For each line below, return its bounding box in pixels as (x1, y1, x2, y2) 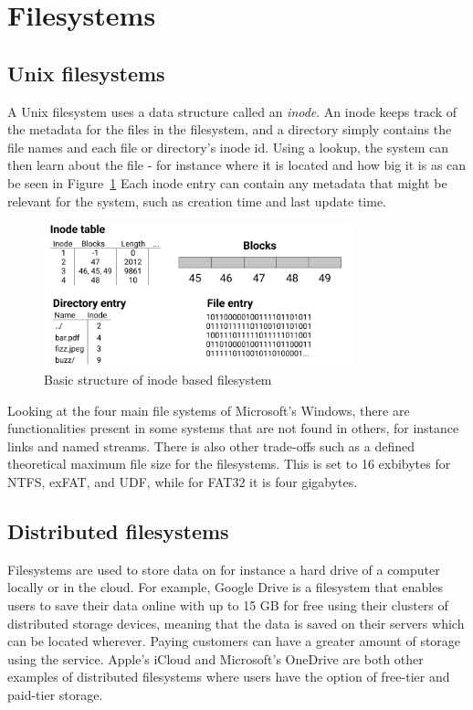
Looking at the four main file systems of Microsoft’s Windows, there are (7, 400, 410, 419)
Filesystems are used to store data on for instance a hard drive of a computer (7, 559, 440, 578)
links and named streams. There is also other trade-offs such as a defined (7, 436, 415, 455)
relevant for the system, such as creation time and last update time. (7, 191, 387, 210)
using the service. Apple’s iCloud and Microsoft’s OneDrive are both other (7, 649, 424, 668)
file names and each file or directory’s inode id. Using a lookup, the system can (7, 137, 449, 156)
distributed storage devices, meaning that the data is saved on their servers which (7, 613, 465, 632)
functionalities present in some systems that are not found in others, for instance (7, 419, 459, 438)
